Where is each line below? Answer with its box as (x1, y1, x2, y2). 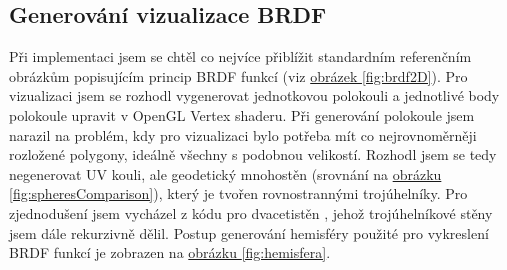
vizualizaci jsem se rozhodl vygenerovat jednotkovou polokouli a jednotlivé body (9, 85, 500, 106)
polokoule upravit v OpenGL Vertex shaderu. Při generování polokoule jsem (9, 104, 475, 125)
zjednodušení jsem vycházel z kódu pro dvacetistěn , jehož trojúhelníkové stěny (9, 202, 493, 223)
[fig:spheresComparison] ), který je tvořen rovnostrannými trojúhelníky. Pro (9, 183, 468, 204)
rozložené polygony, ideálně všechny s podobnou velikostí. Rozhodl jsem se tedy (9, 144, 497, 165)
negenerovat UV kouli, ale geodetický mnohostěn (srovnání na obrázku (9, 163, 442, 184)
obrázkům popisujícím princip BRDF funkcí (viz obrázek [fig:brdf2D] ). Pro (9, 65, 468, 86)
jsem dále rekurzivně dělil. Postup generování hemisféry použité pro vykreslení (9, 222, 489, 243)
